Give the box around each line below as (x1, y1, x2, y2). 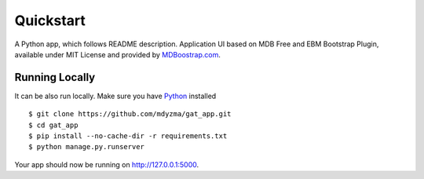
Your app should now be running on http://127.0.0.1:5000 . (14, 159, 199, 169)
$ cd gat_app (28, 120, 79, 130)
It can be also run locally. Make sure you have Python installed (14, 91, 217, 100)
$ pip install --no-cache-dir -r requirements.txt (28, 132, 228, 141)
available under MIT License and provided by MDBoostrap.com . (14, 49, 221, 59)
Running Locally (14, 71, 96, 84)
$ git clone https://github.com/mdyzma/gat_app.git (28, 110, 232, 119)
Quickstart (14, 12, 86, 29)
